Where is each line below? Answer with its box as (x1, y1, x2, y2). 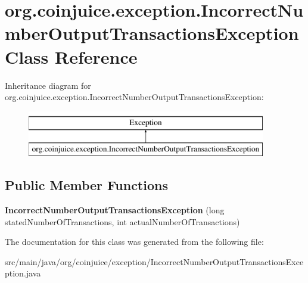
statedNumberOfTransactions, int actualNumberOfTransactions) (5, 215, 240, 228)
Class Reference (5, 44, 138, 69)
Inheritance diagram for (5, 79, 91, 91)
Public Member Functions (5, 176, 168, 194)
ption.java (5, 267, 41, 279)
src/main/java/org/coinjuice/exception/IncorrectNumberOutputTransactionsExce (5, 255, 304, 268)
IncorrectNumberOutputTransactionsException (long (5, 204, 225, 216)
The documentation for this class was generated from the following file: (5, 235, 264, 248)
